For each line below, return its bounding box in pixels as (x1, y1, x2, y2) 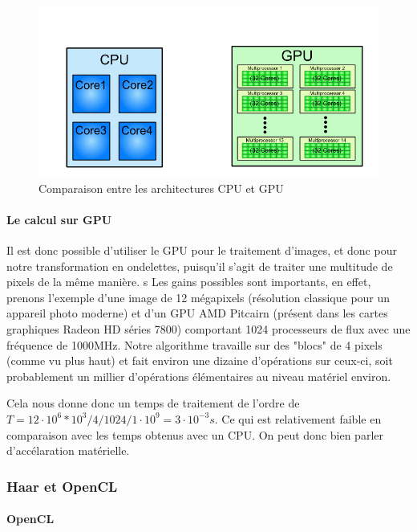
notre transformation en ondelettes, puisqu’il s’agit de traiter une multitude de (6, 257, 393, 274)
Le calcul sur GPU (6, 211, 112, 227)
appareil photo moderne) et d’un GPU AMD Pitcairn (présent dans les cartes (6, 305, 388, 321)
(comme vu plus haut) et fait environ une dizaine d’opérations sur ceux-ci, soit (6, 352, 393, 369)
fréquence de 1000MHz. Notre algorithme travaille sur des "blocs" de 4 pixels (6, 336, 383, 353)
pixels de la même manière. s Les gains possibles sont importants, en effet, (6, 273, 371, 290)
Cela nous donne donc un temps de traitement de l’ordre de (6, 395, 300, 411)
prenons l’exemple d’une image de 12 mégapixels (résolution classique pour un (6, 289, 391, 305)
